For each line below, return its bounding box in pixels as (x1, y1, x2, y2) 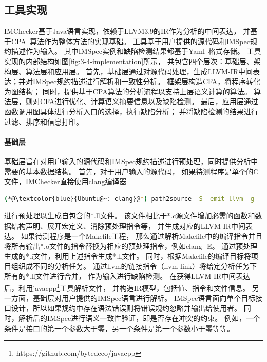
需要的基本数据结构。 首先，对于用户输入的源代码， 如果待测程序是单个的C (4, 166, 259, 176)
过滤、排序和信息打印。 (4, 116, 83, 127)
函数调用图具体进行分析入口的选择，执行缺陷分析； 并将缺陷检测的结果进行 (4, 106, 258, 116)
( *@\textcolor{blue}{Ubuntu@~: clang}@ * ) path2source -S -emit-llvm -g (4, 195, 254, 203)
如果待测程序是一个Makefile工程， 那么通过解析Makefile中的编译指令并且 (21, 230, 263, 241)
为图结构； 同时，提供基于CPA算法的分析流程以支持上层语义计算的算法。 (4, 86, 252, 96)
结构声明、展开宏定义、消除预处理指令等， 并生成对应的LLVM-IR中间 (11, 220, 245, 231)
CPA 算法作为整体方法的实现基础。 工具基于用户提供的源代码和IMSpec (11, 35, 250, 46)
